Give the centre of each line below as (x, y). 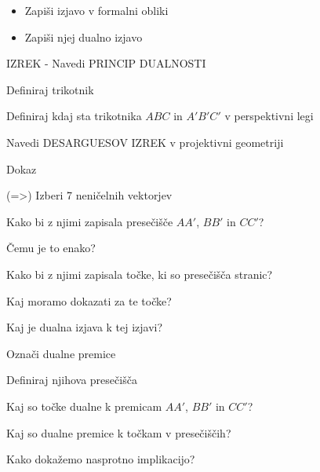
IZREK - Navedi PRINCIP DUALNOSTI (106, 63)
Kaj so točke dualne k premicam (84, 406)
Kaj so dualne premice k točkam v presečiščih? (119, 432)
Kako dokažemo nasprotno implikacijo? (101, 459)
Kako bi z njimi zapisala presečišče (90, 221)
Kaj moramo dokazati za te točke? (89, 300)
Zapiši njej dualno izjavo (84, 37)
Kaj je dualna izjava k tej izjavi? (85, 327)
